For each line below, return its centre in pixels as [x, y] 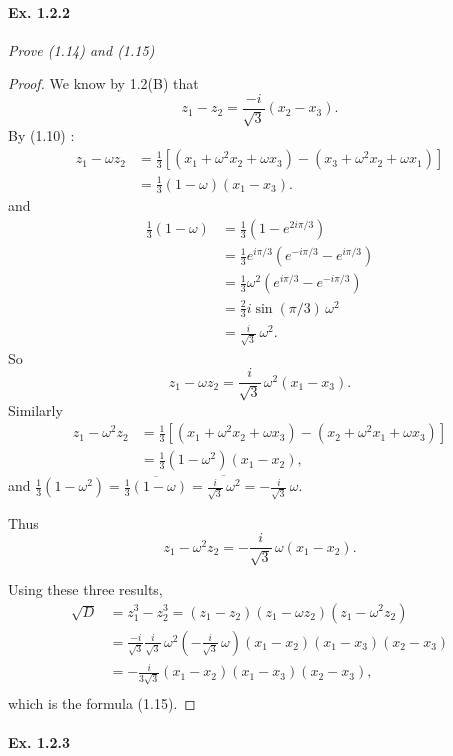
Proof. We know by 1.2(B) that [103, 83]
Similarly [35, 409]
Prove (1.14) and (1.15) [81, 49]
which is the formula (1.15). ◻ [102, 702]
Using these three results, [85, 588]
